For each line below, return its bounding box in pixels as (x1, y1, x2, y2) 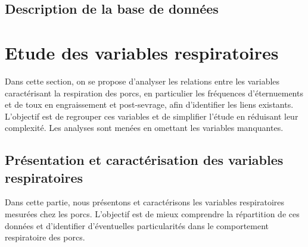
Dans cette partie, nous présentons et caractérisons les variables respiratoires (5, 196, 285, 208)
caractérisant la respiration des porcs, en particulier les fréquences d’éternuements (5, 86, 303, 99)
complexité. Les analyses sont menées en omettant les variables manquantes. (5, 121, 284, 134)
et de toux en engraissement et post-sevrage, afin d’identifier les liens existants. (5, 98, 294, 111)
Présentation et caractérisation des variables (5, 151, 284, 169)
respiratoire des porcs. (5, 231, 85, 243)
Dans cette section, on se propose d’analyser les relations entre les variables (5, 74, 280, 87)
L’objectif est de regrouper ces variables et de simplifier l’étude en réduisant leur (5, 110, 298, 122)
